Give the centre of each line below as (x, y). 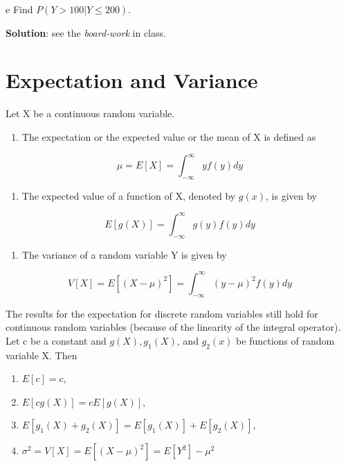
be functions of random (285, 340)
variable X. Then (42, 355)
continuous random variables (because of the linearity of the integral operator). (173, 327)
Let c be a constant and (56, 340)
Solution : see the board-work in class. (86, 32)
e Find (19, 9)
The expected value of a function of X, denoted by (129, 195)
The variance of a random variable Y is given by (124, 254)
